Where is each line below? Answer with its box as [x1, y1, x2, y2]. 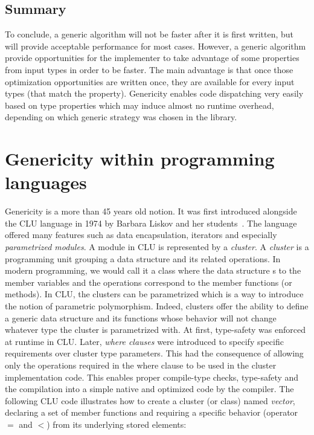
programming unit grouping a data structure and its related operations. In [5, 252, 281, 265]
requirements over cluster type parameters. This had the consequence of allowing [5, 347, 304, 359]
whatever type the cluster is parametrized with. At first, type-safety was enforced [5, 323, 306, 336]
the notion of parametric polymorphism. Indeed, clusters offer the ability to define [5, 300, 309, 312]
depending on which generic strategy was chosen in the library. [5, 111, 237, 123]
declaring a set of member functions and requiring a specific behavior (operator [5, 406, 298, 419]
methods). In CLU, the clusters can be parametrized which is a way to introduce [5, 288, 304, 300]
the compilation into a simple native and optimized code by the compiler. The [5, 382, 294, 395]
